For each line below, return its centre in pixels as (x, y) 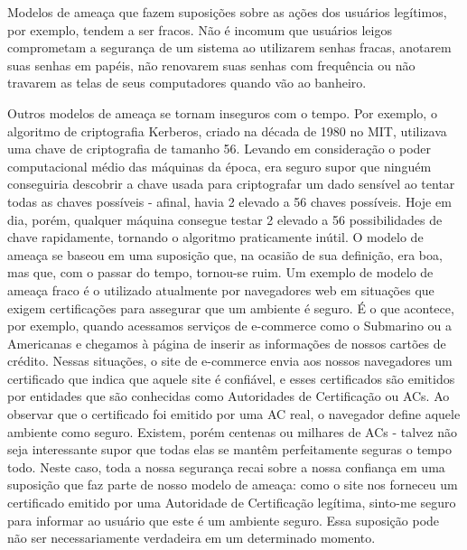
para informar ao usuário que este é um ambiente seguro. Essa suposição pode (224, 520)
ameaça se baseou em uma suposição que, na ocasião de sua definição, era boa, (225, 254)
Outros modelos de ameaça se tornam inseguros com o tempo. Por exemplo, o (222, 112)
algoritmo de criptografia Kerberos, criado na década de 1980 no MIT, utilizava (227, 131)
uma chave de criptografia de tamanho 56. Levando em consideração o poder (219, 149)
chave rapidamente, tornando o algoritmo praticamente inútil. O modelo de (215, 237)
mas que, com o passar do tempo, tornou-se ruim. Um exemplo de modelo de (220, 272)
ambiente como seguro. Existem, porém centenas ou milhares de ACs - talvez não (232, 431)
